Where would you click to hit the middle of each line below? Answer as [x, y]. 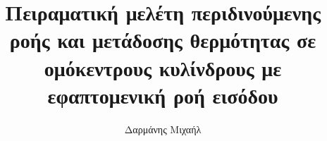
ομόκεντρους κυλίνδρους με [163, 67]
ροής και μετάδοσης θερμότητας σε [163, 40]
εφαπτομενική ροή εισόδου [163, 95]
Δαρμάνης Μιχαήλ [163, 129]
